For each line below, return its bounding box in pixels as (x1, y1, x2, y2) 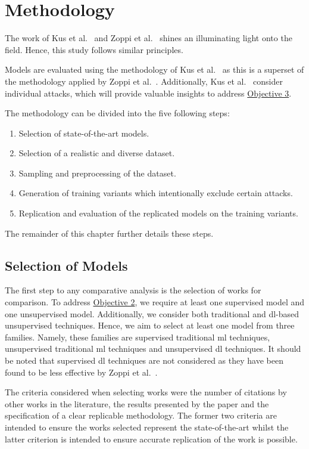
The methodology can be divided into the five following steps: (5, 107, 230, 119)
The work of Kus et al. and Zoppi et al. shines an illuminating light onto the (5, 32, 292, 44)
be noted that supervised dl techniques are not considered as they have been (5, 354, 283, 367)
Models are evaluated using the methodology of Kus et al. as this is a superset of (5, 63, 304, 76)
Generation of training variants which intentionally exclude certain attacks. (18, 187, 293, 199)
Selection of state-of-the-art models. (18, 126, 149, 139)
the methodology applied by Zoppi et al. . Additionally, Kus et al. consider (5, 75, 283, 87)
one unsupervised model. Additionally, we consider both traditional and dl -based (5, 307, 299, 320)
